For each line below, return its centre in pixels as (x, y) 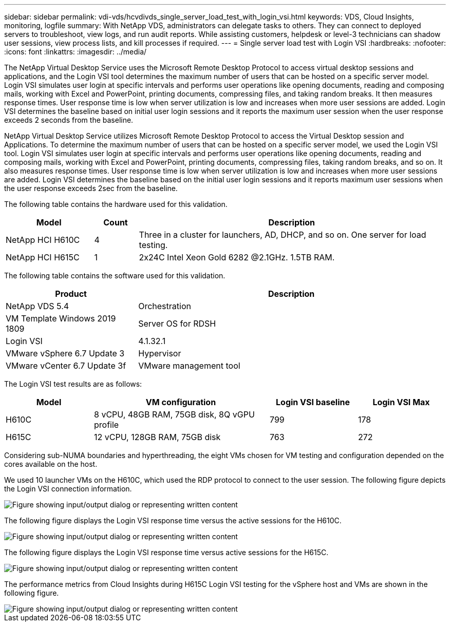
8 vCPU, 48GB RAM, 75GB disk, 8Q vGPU (174, 414)
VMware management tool (189, 366)
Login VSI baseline (313, 402)
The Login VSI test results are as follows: (73, 384)
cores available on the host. (51, 464)
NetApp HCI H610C (43, 240)
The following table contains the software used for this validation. (115, 276)
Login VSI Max (401, 402)
